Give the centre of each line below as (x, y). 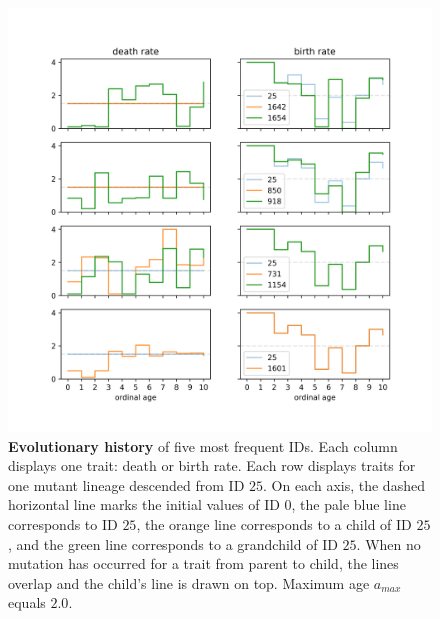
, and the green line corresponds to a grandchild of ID (173, 543)
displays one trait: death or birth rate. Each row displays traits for (212, 465)
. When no (388, 543)
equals (27, 602)
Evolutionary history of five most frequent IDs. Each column (203, 445)
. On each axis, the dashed (344, 484)
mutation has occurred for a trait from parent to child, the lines (203, 563)
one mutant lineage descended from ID (126, 484)
